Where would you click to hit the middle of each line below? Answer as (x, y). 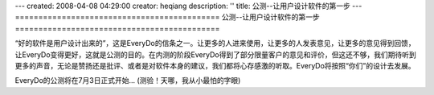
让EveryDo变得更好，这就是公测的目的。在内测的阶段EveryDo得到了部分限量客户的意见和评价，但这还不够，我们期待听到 (216, 54)
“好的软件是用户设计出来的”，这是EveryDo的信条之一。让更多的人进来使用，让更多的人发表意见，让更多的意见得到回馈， (215, 43)
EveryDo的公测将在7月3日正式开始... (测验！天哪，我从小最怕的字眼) (128, 81)
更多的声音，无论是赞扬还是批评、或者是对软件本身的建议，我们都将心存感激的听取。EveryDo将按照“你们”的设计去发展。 (215, 65)
